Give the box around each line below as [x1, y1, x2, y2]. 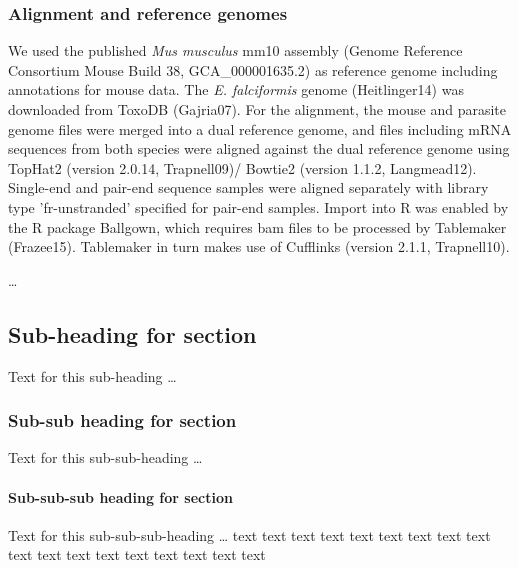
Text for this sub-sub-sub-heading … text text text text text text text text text [8, 524, 491, 545]
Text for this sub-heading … [8, 365, 177, 386]
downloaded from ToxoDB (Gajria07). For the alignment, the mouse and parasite [8, 99, 507, 119]
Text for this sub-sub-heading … [8, 447, 203, 468]
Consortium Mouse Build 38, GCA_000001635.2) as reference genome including [8, 59, 498, 80]
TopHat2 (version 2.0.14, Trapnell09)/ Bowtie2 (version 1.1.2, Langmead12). [8, 157, 477, 178]
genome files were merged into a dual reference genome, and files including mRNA [8, 118, 512, 139]
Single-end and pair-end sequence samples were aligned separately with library [8, 177, 489, 198]
